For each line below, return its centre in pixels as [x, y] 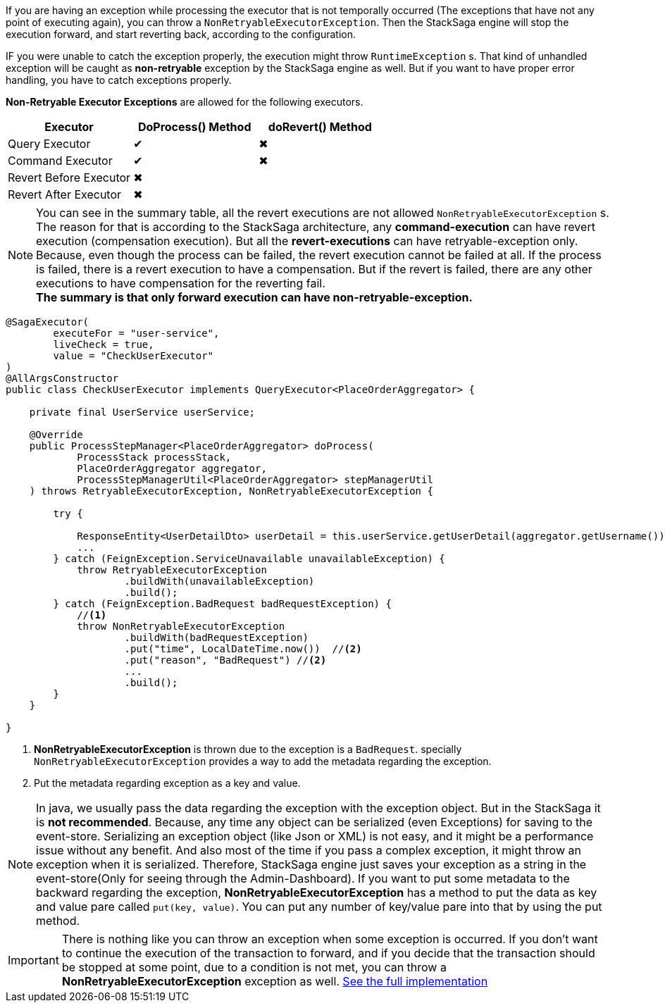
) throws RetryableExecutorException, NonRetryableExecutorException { [231, 491]
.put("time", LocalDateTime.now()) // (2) [243, 649]
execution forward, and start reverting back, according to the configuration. [181, 34]
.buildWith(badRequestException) [216, 637]
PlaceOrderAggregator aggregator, [172, 468]
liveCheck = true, [104, 344]
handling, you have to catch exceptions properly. [119, 80]
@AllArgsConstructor [62, 378]
